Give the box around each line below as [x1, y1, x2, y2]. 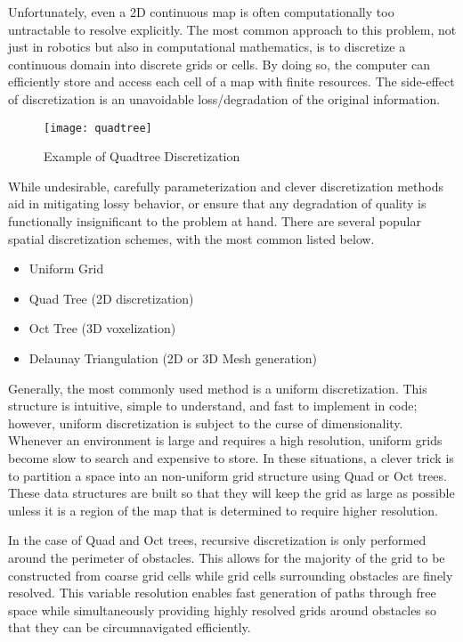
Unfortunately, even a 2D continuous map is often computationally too [8, 3, 394, 20]
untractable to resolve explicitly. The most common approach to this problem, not [8, 20, 457, 38]
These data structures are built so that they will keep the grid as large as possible [8, 484, 455, 502]
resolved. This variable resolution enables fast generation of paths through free [8, 583, 436, 602]
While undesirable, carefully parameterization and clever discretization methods [8, 176, 443, 195]
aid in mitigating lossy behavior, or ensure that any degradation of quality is [8, 194, 426, 213]
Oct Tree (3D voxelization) [28, 319, 176, 337]
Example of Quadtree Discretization [44, 147, 240, 166]
